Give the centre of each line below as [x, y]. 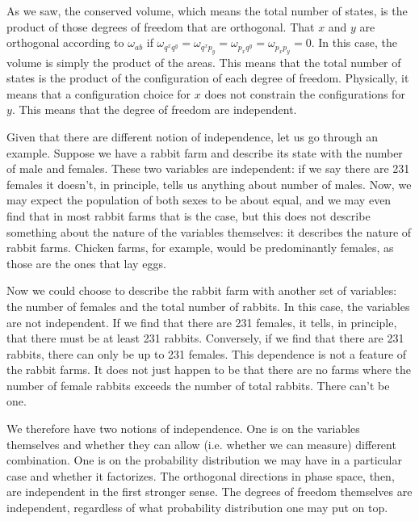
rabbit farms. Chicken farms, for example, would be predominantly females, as [200, 248]
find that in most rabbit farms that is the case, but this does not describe [189, 215]
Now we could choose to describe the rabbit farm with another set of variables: [202, 290]
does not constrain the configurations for [305, 93]
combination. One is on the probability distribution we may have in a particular [204, 460]
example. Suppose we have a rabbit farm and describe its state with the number [205, 152]
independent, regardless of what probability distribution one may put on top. [197, 508]
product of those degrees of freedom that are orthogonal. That [161, 26]
